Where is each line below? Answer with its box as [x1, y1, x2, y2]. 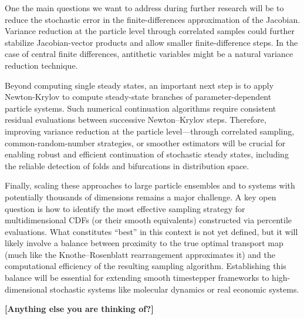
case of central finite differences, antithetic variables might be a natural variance [5, 48, 293, 60]
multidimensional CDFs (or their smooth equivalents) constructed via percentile [5, 214, 292, 226]
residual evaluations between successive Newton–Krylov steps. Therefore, [5, 113, 266, 126]
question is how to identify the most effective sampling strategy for [5, 202, 245, 214]
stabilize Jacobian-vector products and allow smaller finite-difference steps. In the [5, 36, 298, 48]
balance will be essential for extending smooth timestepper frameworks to [5, 271, 269, 284]
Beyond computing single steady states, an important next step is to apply [5, 79, 274, 91]
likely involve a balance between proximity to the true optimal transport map [5, 237, 283, 249]
